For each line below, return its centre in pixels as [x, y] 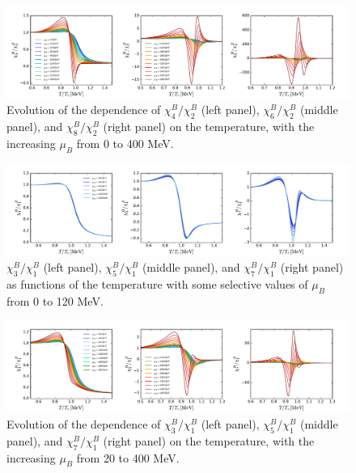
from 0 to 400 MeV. [125, 144]
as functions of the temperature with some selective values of [157, 284]
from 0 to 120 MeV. [55, 300]
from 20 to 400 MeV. [128, 457]
